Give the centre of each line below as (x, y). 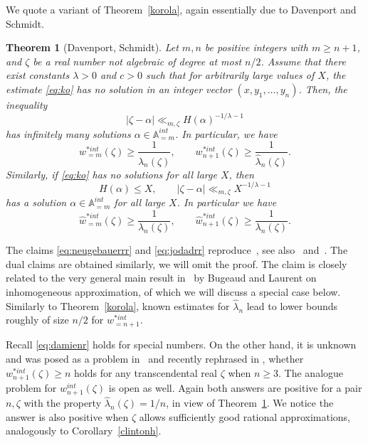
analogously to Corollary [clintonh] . (84, 431)
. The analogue (311, 372)
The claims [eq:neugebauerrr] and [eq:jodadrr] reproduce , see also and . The (177, 250)
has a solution (36, 202)
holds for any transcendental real (146, 372)
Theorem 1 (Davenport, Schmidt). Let (92, 47)
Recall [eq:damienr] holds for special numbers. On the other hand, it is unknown (181, 345)
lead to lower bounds (292, 305)
